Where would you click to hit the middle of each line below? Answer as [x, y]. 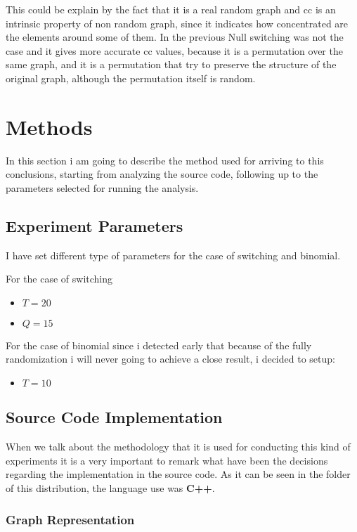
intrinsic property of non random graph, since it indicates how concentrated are [177, 23]
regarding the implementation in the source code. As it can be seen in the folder [178, 474]
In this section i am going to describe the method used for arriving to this [165, 160]
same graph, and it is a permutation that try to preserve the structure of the [171, 64]
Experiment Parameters [95, 225]
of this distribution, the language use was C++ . [110, 488]
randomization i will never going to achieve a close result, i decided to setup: [170, 359]
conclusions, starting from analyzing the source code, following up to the [162, 174]
